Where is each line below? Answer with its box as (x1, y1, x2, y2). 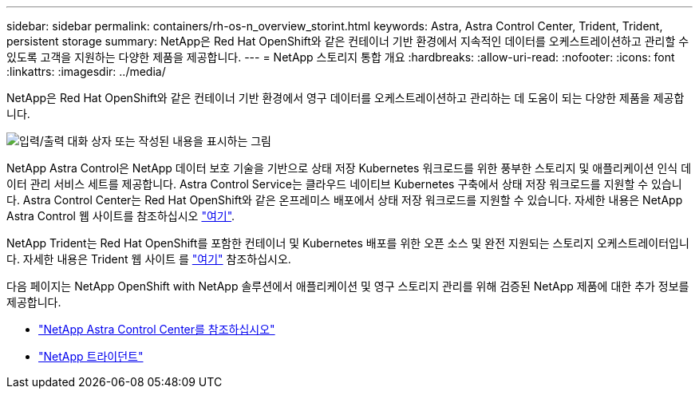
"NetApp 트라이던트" (38, 350, 144, 363)
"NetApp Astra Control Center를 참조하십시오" (38, 322, 275, 336)
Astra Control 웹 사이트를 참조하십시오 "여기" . (6, 209, 235, 223)
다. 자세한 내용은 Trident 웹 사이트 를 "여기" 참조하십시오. (6, 252, 291, 266)
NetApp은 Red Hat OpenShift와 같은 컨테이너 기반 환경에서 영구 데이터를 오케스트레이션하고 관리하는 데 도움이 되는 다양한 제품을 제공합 (6, 91, 685, 105)
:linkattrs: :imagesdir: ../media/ (6, 65, 166, 78)
